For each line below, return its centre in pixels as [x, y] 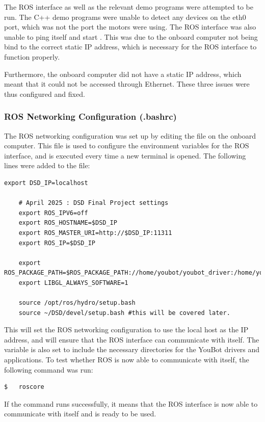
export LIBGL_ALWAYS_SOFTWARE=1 [73, 283]
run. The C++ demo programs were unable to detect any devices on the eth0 [125, 17]
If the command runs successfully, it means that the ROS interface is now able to [131, 403]
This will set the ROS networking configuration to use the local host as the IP [126, 329]
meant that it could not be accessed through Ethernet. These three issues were [127, 84]
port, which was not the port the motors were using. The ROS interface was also [130, 27]
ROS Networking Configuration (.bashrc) [90, 116]
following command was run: [49, 369]
